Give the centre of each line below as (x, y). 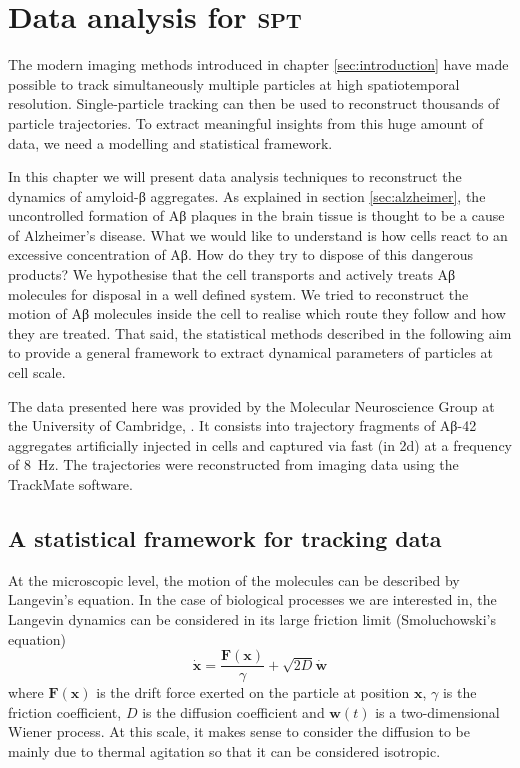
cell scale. (37, 372)
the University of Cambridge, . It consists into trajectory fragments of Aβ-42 (242, 425)
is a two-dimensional (437, 711)
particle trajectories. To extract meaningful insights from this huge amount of (245, 122)
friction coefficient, (65, 711)
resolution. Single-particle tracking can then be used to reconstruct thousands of (254, 103)
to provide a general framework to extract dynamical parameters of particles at (251, 352)
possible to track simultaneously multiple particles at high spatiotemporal (234, 83)
